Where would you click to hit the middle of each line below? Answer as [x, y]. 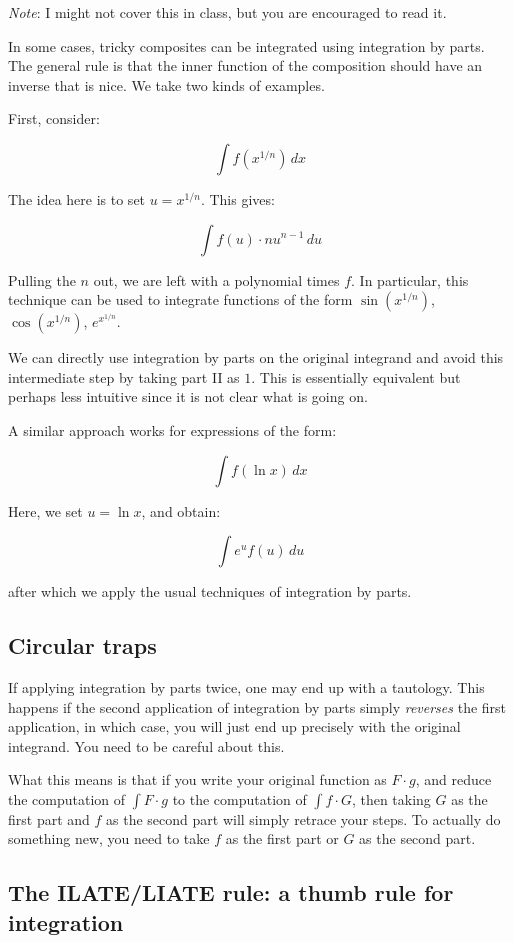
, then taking [391, 798]
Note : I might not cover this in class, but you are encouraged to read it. [227, 12]
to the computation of [239, 798]
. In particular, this [410, 279]
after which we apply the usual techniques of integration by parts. [210, 591]
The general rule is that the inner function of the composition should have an [245, 65]
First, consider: [54, 118]
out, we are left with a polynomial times [216, 279]
